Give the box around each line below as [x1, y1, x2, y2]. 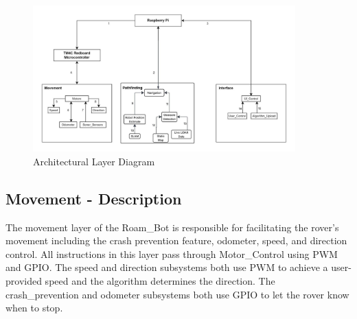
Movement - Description [5, 187, 182, 209]
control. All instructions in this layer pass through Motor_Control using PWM [5, 246, 338, 261]
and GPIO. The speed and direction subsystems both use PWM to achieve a [5, 260, 328, 274]
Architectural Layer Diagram [33, 154, 155, 168]
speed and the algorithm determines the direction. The [45, 273, 275, 287]
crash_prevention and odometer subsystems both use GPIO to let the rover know [5, 287, 349, 301]
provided [5, 273, 42, 287]
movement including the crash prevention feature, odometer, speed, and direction [5, 233, 347, 248]
